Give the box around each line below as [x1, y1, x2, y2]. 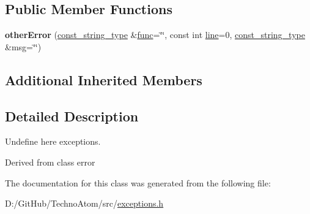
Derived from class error [5, 155, 95, 168]
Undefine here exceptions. [5, 135, 101, 148]
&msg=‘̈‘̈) [5, 40, 42, 53]
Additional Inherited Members [5, 70, 202, 89]
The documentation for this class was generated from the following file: [5, 176, 271, 189]
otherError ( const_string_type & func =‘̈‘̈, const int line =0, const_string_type [5, 28, 305, 41]
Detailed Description [5, 106, 139, 125]
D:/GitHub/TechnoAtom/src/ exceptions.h [5, 197, 164, 210]
